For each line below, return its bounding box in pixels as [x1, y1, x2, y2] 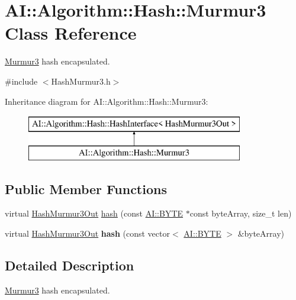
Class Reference [5, 21, 137, 45]
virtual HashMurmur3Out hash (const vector [5, 227, 170, 240]
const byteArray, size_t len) [189, 207, 292, 220]
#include [5, 75, 38, 87]
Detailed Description [5, 256, 134, 275]
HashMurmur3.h [51, 75, 111, 87]
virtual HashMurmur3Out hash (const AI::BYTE [5, 207, 184, 220]
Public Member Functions [5, 179, 167, 198]
